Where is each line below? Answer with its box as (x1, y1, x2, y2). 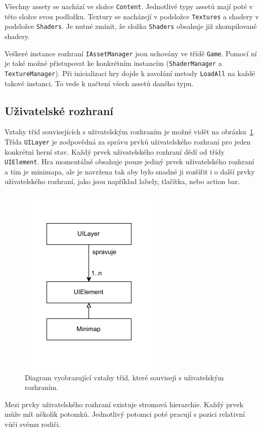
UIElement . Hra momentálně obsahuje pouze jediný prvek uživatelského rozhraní (5, 156, 254, 167)
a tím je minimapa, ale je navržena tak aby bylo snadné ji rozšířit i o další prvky (5, 166, 255, 176)
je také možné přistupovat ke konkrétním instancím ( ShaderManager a (5, 58, 222, 68)
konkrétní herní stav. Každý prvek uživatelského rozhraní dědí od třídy (5, 146, 225, 157)
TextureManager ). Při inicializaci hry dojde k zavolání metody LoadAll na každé (5, 67, 255, 78)
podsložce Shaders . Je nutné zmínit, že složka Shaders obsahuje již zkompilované (5, 21, 257, 31)
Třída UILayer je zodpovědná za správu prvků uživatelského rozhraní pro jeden (5, 136, 251, 147)
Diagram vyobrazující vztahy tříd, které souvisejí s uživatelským (25, 372, 224, 382)
